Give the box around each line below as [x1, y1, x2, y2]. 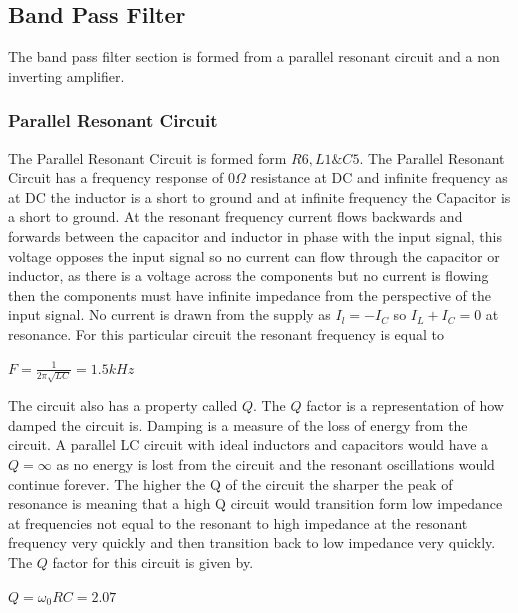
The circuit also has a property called [8, 395, 238, 416]
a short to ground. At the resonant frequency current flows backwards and [8, 206, 463, 227]
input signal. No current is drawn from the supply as [8, 304, 331, 325]
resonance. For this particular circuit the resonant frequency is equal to [8, 323, 444, 344]
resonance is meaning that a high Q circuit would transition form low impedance [8, 493, 503, 514]
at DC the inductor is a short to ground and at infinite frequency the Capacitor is [8, 186, 511, 207]
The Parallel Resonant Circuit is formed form [8, 147, 287, 168]
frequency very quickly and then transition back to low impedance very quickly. [8, 532, 496, 553]
